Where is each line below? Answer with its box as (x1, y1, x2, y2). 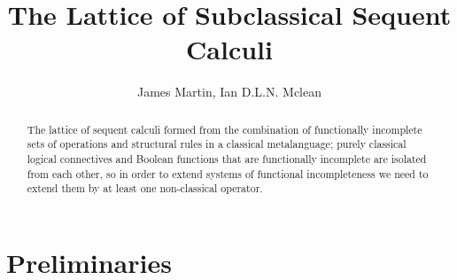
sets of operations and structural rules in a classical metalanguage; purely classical (27, 136, 407, 152)
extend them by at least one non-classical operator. (27, 181, 263, 196)
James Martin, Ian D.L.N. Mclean (137, 82, 321, 101)
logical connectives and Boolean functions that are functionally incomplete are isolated (27, 152, 427, 167)
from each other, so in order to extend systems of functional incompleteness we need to (27, 166, 429, 181)
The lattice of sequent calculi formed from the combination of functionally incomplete (27, 121, 422, 136)
